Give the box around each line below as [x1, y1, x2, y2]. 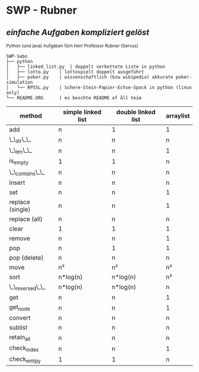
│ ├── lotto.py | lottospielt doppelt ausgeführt [6, 69, 145, 75]
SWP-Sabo [6, 53, 28, 59]
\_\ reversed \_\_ [9, 282, 46, 292]
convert [9, 314, 31, 322]
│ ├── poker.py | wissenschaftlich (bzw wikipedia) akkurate [6, 74, 174, 80]
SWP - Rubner [6, 4, 77, 17]
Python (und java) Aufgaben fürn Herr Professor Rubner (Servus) [6, 43, 139, 49]
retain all [9, 333, 31, 342]
